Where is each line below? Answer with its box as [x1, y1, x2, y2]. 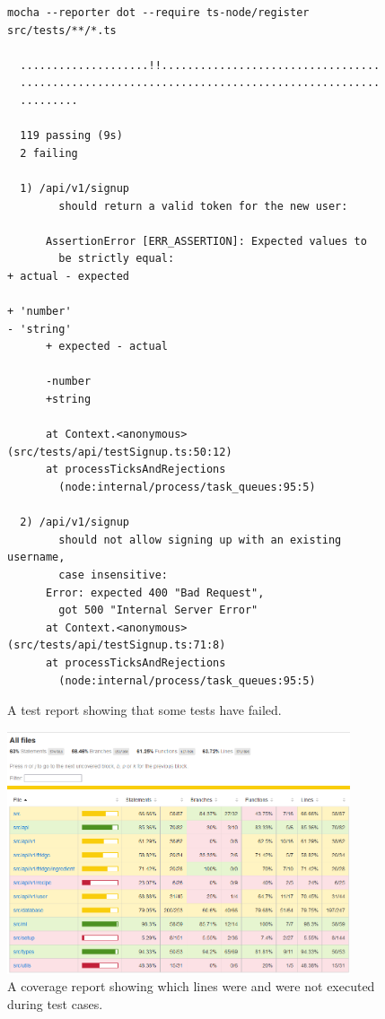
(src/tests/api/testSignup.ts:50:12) [7, 445, 232, 458]
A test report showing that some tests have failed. [7, 701, 282, 719]
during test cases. [7, 994, 103, 1013]
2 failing [20, 146, 78, 160]
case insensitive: [58, 569, 168, 581]
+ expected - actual [45, 340, 168, 353]
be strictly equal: [58, 252, 175, 266]
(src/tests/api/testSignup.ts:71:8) [7, 639, 226, 652]
